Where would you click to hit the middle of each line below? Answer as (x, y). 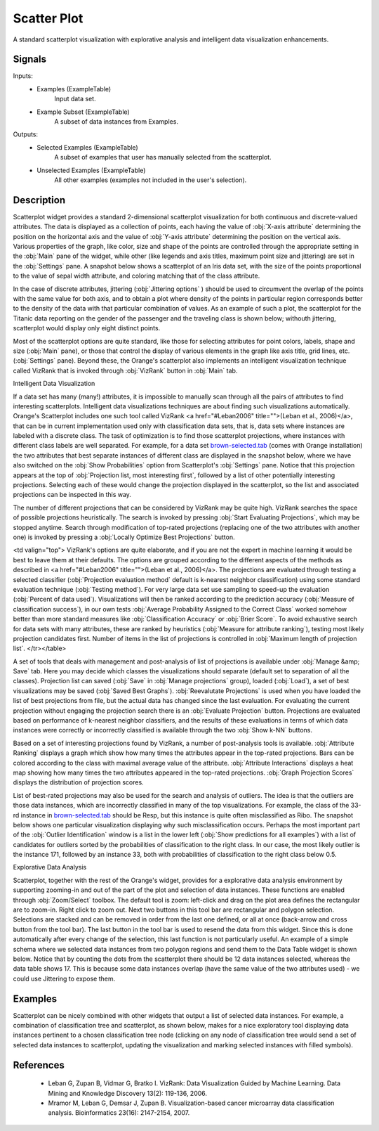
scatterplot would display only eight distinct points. (87, 328)
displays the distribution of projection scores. (78, 782)
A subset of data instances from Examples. (117, 122)
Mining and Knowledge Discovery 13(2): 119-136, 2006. (127, 1093)
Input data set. (75, 99)
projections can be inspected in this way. (72, 495)
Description (39, 200)
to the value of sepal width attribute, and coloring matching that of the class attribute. (137, 276)
